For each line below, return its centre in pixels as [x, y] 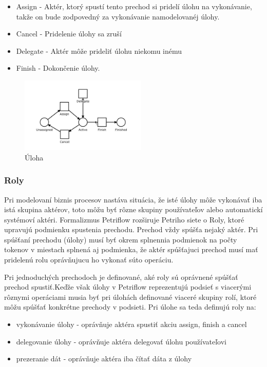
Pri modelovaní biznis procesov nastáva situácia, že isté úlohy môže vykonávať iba [133, 199]
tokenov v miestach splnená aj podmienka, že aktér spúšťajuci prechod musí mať [131, 249]
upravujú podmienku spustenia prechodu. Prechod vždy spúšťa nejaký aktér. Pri [131, 229]
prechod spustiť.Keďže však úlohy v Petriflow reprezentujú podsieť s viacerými [128, 287]
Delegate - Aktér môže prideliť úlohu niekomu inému [99, 50]
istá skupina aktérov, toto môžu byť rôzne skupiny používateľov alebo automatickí [133, 209]
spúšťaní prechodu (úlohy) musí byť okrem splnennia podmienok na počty [121, 239]
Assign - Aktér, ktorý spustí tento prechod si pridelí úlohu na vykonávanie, [134, 6]
